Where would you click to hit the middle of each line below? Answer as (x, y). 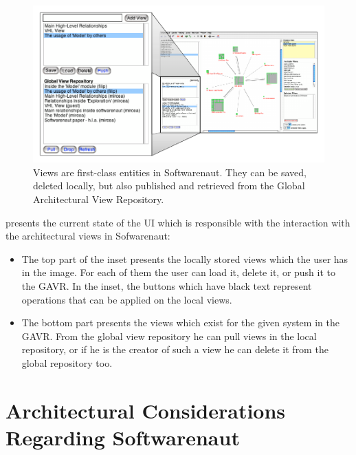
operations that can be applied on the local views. (127, 299)
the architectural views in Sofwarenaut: (88, 236)
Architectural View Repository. (99, 199)
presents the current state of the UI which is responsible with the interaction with (178, 222)
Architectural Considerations (146, 410)
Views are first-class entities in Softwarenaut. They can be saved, (170, 172)
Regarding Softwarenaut (123, 437)
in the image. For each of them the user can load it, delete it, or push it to (179, 272)
